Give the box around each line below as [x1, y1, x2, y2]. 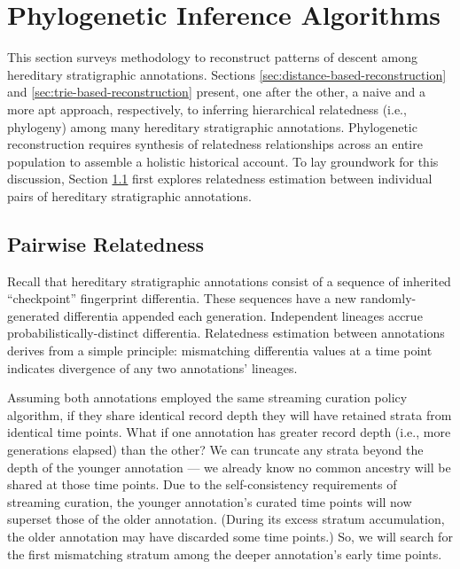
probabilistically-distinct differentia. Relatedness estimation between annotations [7, 323, 445, 342]
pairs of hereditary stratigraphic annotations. [7, 186, 252, 205]
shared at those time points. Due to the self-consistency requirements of [7, 475, 397, 494]
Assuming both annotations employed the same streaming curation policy [7, 388, 408, 407]
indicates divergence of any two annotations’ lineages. [7, 358, 298, 377]
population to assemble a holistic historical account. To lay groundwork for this [7, 152, 439, 170]
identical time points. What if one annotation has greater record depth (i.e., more [7, 423, 451, 441]
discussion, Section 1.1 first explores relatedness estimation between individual [7, 169, 433, 188]
